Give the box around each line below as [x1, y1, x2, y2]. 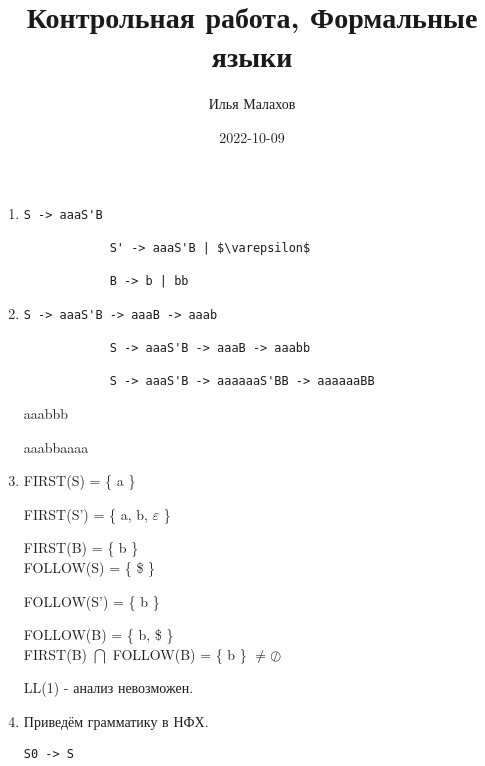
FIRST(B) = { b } [23, 537, 139, 558]
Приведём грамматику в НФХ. [23, 711, 209, 731]
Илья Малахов [208, 93, 296, 114]
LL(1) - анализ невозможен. [23, 677, 194, 698]
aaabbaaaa [23, 436, 89, 457]
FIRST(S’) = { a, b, [23, 503, 148, 524]
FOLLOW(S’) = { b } [23, 590, 160, 611]
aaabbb [23, 403, 69, 424]
